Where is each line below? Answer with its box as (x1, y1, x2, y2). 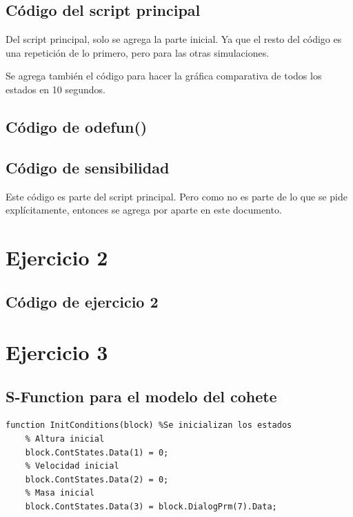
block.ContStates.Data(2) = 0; (25, 474, 169, 485)
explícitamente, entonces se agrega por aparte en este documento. (6, 203, 282, 217)
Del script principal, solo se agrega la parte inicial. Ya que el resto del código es (6, 32, 342, 46)
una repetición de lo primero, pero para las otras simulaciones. (6, 45, 270, 59)
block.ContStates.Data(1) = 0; (25, 447, 169, 458)
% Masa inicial (25, 488, 94, 498)
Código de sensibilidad (6, 156, 170, 178)
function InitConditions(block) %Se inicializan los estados (6, 420, 292, 431)
